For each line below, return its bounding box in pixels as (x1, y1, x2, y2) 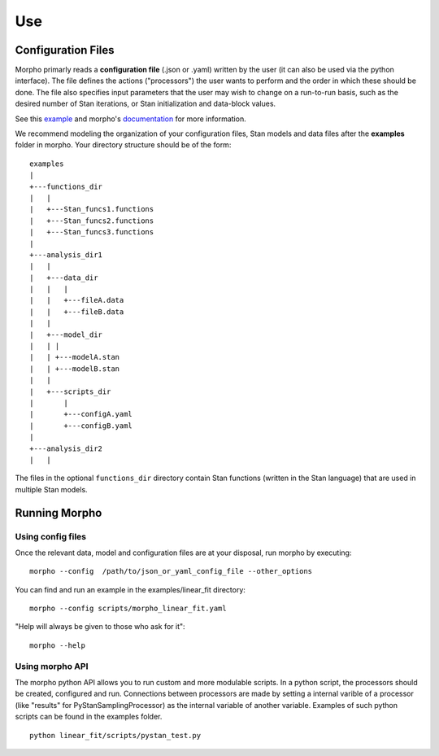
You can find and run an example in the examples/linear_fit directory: (15, 584, 246, 594)
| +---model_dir (29, 330, 103, 339)
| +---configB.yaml (29, 421, 133, 430)
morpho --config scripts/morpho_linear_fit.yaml (29, 604, 227, 614)
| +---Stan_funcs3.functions (29, 228, 154, 237)
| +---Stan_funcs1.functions (29, 204, 154, 214)
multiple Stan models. (15, 484, 89, 494)
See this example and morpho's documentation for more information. (15, 114, 247, 124)
